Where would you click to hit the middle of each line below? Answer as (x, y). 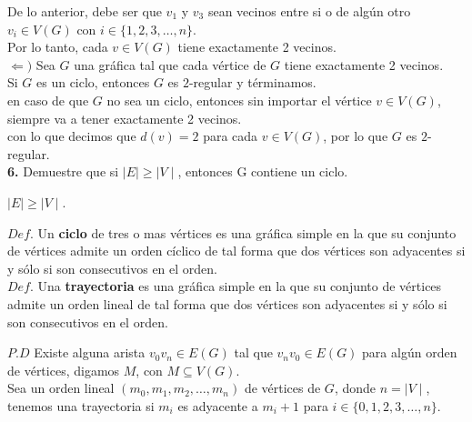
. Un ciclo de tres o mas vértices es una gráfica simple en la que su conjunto (243, 232)
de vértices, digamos (64, 370)
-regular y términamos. (252, 82)
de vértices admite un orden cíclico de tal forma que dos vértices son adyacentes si (236, 251)
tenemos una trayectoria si (81, 405)
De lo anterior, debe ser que (85, 11)
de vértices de (282, 388)
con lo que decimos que (72, 136)
